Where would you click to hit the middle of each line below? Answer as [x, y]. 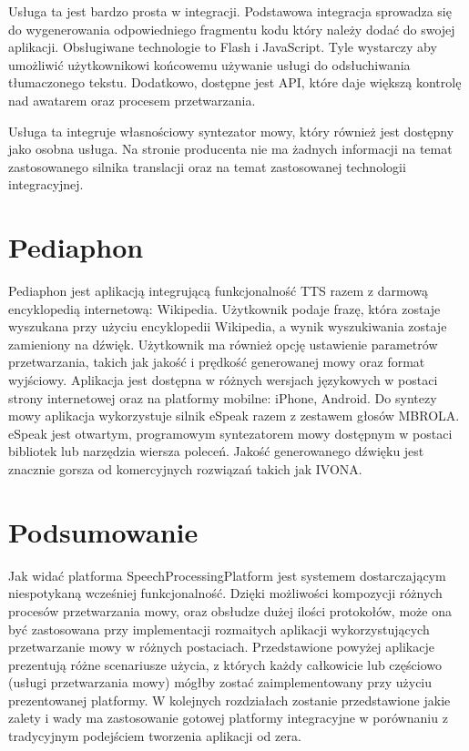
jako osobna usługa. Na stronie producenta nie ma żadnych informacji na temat [230, 149]
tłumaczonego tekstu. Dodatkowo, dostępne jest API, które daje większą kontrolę [235, 82]
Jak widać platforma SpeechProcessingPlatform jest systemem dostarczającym [227, 575]
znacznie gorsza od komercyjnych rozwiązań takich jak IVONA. [185, 469]
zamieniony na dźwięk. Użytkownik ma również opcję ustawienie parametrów [223, 344]
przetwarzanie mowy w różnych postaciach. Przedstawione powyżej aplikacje [221, 647]
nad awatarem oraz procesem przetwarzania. [132, 100]
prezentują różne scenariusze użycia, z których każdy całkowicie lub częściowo [225, 664]
